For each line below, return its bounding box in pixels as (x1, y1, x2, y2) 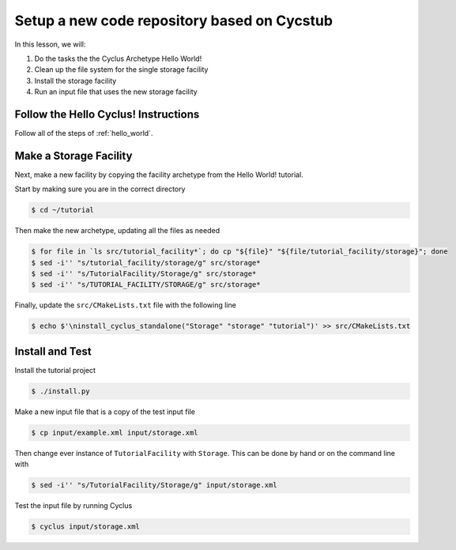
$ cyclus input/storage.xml (31, 522, 140, 531)
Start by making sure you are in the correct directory (14, 184, 186, 194)
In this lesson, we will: (14, 40, 86, 49)
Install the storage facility (34, 76, 117, 85)
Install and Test (14, 345, 92, 358)
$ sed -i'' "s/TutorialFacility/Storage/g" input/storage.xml (31, 480, 277, 490)
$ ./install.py (31, 386, 90, 395)
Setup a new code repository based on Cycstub (14, 12, 334, 29)
